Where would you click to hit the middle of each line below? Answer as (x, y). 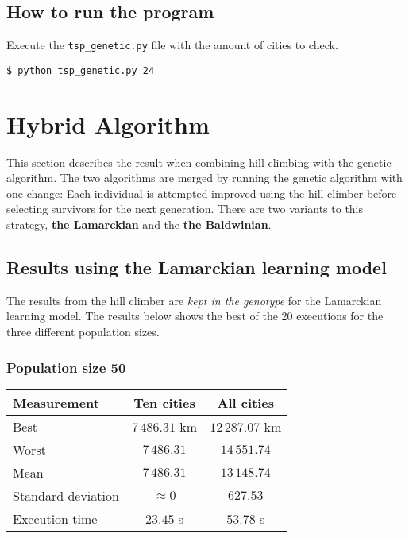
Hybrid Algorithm (108, 124)
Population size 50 (66, 367)
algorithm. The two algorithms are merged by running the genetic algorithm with (204, 178)
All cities (245, 402)
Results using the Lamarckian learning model (197, 267)
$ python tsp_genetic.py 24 (81, 70)
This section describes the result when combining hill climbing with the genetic (199, 162)
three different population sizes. (83, 331)
